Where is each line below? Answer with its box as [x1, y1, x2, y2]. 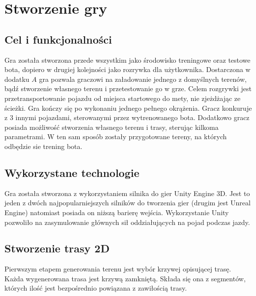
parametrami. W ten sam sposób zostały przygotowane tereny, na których [4, 131, 227, 142]
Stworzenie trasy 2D [4, 241, 110, 256]
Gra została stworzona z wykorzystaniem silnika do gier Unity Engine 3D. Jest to [4, 188, 250, 198]
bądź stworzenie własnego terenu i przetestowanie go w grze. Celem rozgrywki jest [4, 83, 252, 94]
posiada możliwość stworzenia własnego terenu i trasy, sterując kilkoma [4, 122, 219, 132]
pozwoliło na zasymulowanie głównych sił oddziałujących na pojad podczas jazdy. [4, 217, 250, 227]
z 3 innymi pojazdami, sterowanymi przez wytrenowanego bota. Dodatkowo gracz [4, 112, 250, 123]
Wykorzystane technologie [4, 165, 140, 180]
